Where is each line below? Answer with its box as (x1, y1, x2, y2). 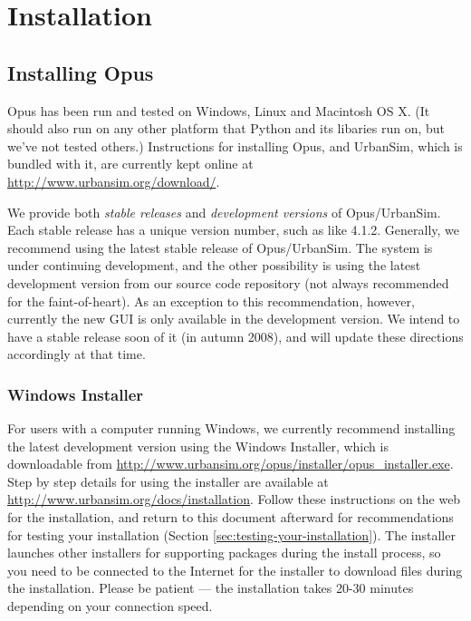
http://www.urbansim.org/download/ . (7, 171, 220, 190)
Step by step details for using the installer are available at (7, 471, 329, 490)
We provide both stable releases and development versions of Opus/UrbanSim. (7, 202, 441, 221)
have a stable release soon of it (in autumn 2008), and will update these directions (7, 326, 464, 345)
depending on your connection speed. (7, 597, 213, 616)
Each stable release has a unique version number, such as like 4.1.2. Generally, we (7, 220, 460, 239)
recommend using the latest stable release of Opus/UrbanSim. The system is (7, 238, 433, 257)
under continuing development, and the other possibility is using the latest (7, 256, 421, 275)
